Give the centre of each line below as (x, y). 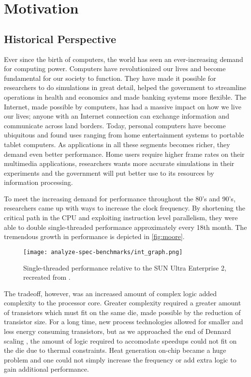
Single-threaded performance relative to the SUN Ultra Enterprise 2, (125, 267)
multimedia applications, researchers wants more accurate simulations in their (119, 163)
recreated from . (47, 277)
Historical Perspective (60, 38)
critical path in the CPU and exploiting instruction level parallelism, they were (121, 218)
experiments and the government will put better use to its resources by (109, 173)
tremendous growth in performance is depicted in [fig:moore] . (94, 236)
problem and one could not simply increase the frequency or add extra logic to (120, 359)
